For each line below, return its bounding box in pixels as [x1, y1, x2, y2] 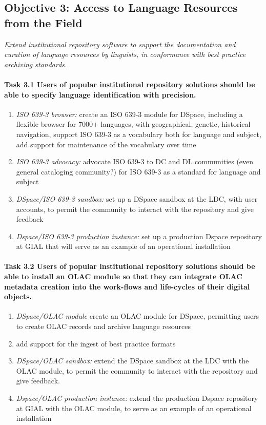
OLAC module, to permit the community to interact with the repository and [16, 365, 258, 376]
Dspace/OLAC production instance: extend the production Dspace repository [16, 393, 258, 403]
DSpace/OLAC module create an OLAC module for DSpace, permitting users [16, 311, 259, 321]
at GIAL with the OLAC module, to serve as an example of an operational [16, 402, 252, 413]
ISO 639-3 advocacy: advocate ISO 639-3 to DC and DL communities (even [16, 156, 254, 167]
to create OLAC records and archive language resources [16, 321, 191, 332]
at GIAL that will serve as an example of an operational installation [16, 241, 231, 252]
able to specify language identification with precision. [4, 89, 196, 100]
